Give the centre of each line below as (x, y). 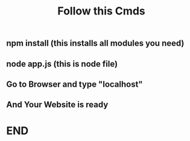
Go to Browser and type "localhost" (74, 84)
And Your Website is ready (57, 105)
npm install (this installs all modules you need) (95, 43)
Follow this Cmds (101, 11)
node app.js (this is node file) (62, 64)
